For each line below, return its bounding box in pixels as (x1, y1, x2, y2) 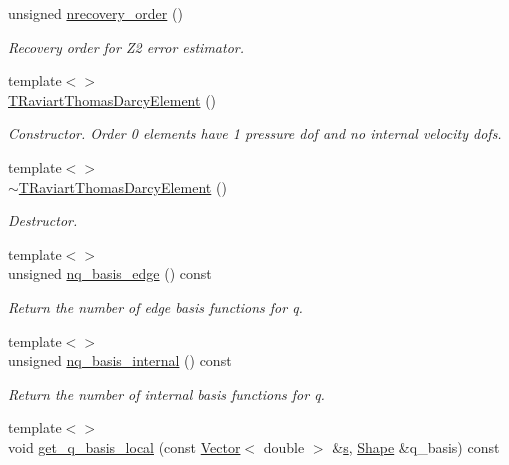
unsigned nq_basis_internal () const (8, 350, 232, 371)
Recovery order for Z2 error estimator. (8, 36, 245, 57)
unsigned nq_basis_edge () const (8, 263, 212, 284)
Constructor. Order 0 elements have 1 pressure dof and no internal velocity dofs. (8, 123, 502, 144)
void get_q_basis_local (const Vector (8, 436, 241, 457)
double (263, 436, 305, 457)
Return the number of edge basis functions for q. (8, 296, 303, 317)
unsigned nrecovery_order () (8, 3, 183, 23)
